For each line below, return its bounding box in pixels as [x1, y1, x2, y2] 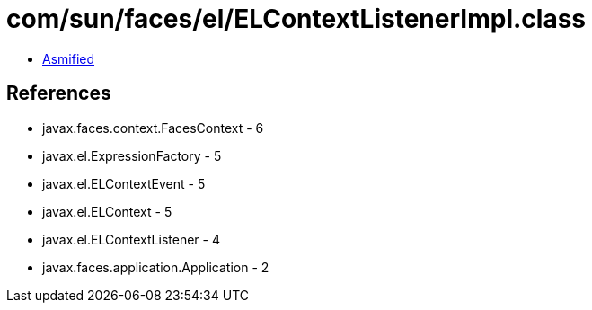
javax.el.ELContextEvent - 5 [42, 175, 206, 191]
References [6, 82, 111, 105]
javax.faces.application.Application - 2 [42, 259, 269, 275]
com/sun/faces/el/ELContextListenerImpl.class [6, 4, 586, 34]
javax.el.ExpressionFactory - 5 [42, 147, 222, 164]
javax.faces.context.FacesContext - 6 [42, 120, 264, 136]
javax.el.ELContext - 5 [42, 203, 172, 219]
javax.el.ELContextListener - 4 [42, 231, 220, 247]
